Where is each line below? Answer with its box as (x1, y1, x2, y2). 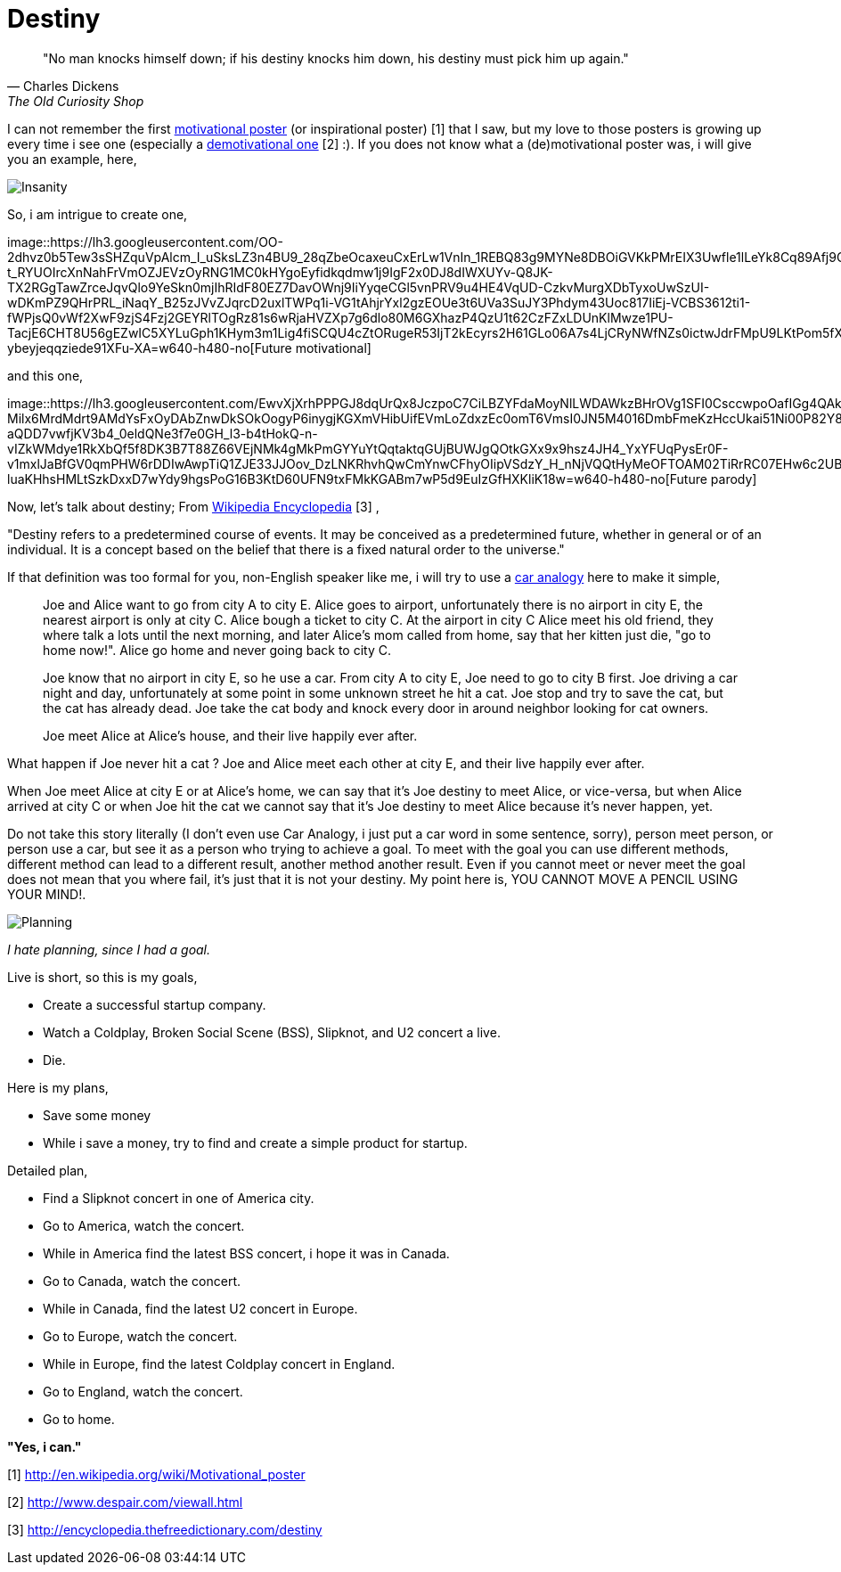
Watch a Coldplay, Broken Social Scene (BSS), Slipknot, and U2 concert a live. (43, 1024, 501, 1040)
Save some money (43, 1107, 151, 1123)
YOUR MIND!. (7, 886, 86, 902)
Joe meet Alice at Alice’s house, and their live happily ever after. (43, 727, 418, 743)
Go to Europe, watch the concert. (43, 1328, 238, 1344)
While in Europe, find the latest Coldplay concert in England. (43, 1355, 396, 1371)
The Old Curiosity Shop (7, 93, 144, 109)
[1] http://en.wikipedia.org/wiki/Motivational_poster (7, 1466, 306, 1482)
